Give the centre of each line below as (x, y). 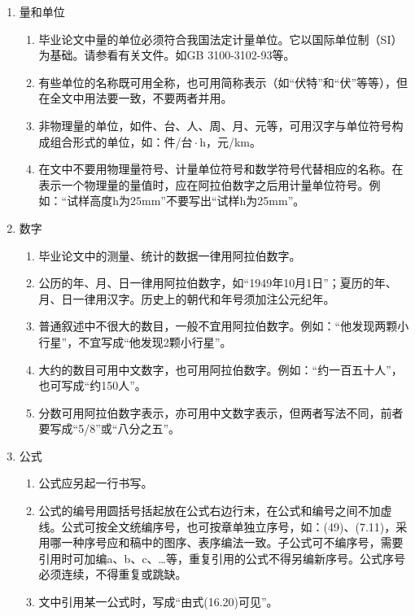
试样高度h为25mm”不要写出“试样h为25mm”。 (186, 201)
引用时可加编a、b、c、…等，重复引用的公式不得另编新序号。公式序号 (222, 558)
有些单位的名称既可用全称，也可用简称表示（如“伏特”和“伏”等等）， (218, 82)
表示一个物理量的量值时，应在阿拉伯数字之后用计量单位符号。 (204, 184)
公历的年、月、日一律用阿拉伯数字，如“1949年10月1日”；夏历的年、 (218, 283)
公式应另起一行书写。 (96, 483)
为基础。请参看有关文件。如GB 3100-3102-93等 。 (167, 55)
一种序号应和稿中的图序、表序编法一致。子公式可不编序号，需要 (232, 542)
